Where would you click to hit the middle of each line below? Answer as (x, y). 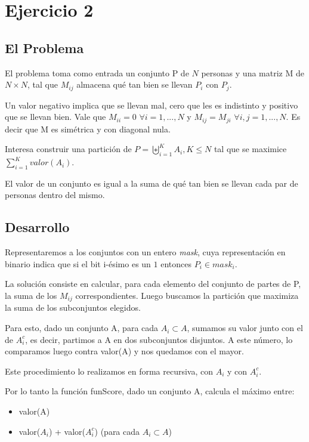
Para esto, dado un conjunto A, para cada (82, 328)
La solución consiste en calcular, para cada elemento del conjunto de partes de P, (153, 284)
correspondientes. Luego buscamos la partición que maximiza (187, 296)
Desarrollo (37, 227)
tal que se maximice (250, 149)
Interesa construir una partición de (68, 149)
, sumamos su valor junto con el (245, 328)
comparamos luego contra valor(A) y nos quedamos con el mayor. (124, 351)
